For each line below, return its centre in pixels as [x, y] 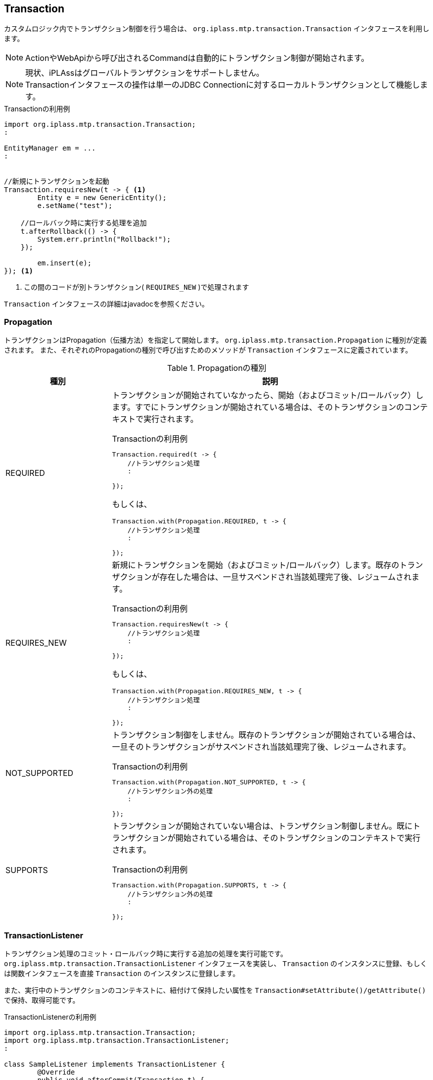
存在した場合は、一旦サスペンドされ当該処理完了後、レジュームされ [286, 577]
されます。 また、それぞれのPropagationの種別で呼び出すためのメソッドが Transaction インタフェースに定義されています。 [208, 350]
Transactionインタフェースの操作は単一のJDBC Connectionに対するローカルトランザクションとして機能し [223, 85]
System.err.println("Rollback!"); [104, 239]
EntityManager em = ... [50, 148]
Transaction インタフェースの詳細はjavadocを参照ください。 [106, 304]
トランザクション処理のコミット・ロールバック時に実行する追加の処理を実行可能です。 [146, 953]
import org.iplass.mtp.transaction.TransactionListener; [117, 1040]
